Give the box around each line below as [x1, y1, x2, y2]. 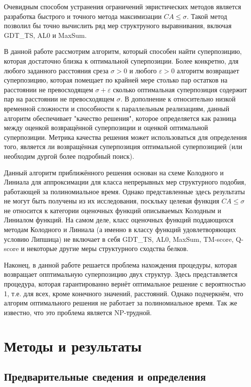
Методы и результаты [4, 336, 142, 355]
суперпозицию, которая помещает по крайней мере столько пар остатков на [4, 75, 228, 85]
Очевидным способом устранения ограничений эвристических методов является [4, 1, 241, 11]
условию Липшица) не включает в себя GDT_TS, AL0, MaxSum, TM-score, [4, 234, 234, 244]
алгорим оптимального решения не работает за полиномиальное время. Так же [4, 298, 237, 308]
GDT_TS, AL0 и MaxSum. [4, 30, 87, 40]
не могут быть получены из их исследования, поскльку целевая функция [4, 196, 219, 206]
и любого [129, 65, 157, 75]
